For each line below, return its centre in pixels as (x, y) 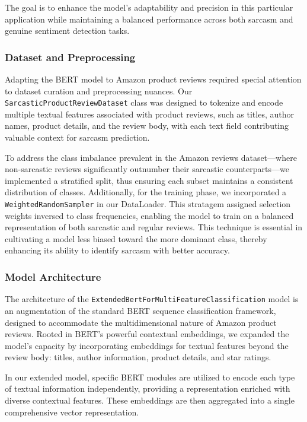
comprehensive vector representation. (72, 412)
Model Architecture (53, 276)
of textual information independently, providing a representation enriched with (148, 388)
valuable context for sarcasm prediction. (77, 137)
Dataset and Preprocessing (70, 57)
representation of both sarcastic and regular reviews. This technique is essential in (154, 227)
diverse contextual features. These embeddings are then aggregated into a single (150, 400)
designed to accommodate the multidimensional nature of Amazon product (141, 322)
